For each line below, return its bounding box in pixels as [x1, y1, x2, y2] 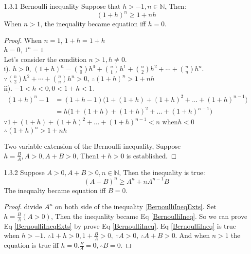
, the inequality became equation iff [40, 19, 146, 29]
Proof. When [4, 35, 42, 45]
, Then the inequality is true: [119, 167, 205, 177]
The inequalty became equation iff [4, 185, 106, 195]
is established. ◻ [126, 150, 177, 160]
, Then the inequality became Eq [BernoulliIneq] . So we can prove [51, 211, 248, 221]
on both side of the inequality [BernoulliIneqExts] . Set [55, 201, 216, 212]
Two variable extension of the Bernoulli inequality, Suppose [4, 141, 181, 151]
